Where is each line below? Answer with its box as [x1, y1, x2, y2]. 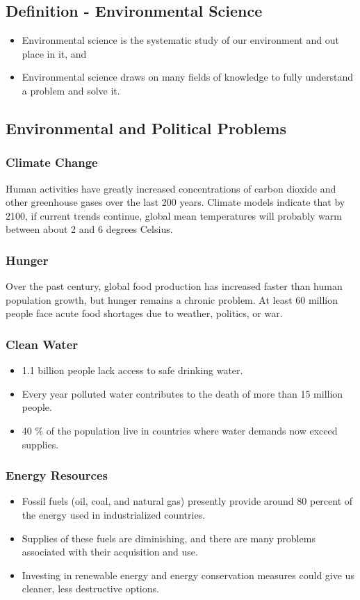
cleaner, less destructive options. [22, 581, 159, 596]
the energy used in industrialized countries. [22, 507, 206, 521]
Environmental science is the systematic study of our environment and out [22, 33, 339, 47]
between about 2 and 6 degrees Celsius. [6, 222, 173, 236]
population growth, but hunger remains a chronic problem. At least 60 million [6, 292, 338, 307]
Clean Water [6, 335, 79, 352]
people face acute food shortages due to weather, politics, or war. [6, 306, 283, 321]
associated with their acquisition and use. [22, 544, 198, 559]
